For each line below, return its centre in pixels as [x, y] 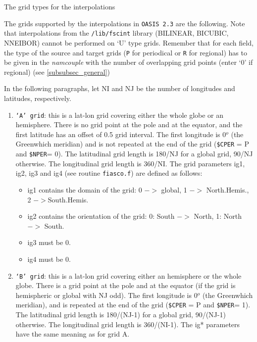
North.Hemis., [228, 189]
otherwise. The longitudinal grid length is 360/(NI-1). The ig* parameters [128, 324]
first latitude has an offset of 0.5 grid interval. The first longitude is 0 [121, 134]
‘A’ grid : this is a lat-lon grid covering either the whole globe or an [120, 115]
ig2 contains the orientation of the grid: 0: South [101, 216]
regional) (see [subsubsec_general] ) [57, 72]
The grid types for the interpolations [60, 6]
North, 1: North [218, 216]
